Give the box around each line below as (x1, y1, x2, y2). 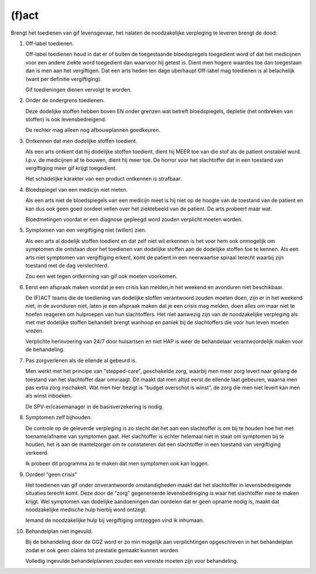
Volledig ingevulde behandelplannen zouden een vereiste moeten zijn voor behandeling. (25, 558, 238, 565)
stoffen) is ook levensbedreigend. (25, 116, 107, 123)
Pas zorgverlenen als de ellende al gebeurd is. (25, 356, 137, 364)
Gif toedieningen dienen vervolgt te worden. (25, 86, 132, 93)
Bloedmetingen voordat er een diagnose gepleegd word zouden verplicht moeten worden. (25, 216, 243, 223)
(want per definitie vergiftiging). (25, 75, 102, 82)
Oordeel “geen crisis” (25, 471, 77, 478)
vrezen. (25, 327, 44, 334)
